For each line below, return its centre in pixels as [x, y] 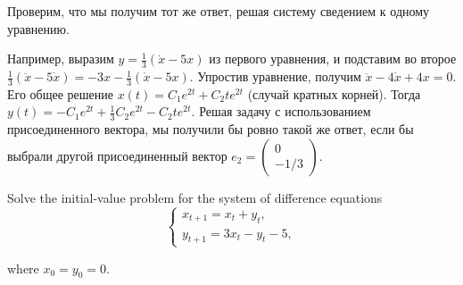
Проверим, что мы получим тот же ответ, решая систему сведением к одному [219, 11]
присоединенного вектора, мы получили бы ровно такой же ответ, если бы [211, 129]
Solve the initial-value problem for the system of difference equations [195, 197]
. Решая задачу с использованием [281, 111]
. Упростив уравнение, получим [275, 76]
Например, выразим [61, 59]
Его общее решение [61, 93]
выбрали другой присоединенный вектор [117, 155]
